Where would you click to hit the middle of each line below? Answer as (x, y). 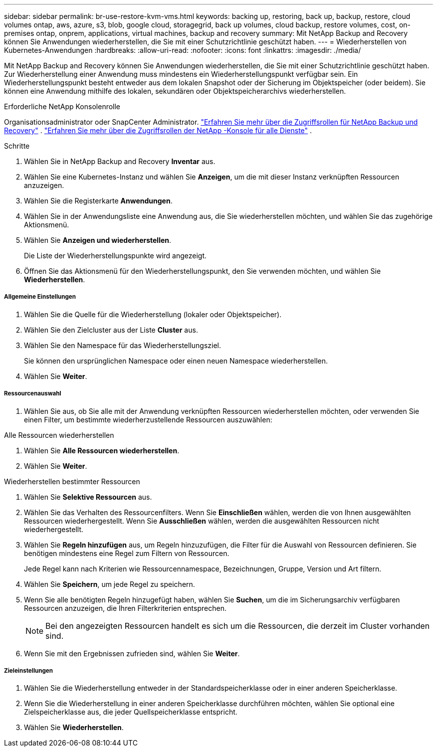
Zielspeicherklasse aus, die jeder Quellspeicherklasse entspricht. (131, 712)
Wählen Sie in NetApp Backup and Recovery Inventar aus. (120, 161)
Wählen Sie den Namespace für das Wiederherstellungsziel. (123, 345)
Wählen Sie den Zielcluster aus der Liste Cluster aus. (111, 330)
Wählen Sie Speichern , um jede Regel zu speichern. (109, 584)
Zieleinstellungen (28, 670)
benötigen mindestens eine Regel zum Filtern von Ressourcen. (127, 553)
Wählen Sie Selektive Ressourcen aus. (88, 497)
